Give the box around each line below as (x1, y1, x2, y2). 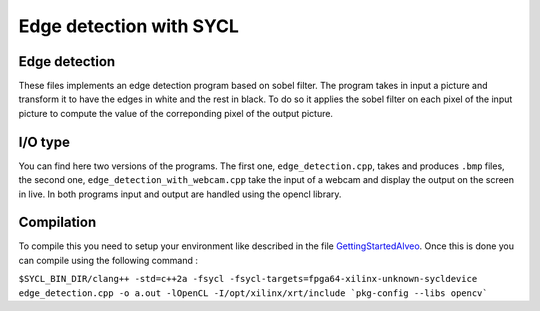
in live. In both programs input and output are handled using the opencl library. (18, 188, 342, 200)
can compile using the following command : (18, 254, 199, 266)
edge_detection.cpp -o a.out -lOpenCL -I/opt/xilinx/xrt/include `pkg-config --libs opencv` (18, 287, 489, 299)
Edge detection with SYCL (18, 15, 240, 37)
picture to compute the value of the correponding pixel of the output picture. (18, 107, 334, 119)
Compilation (18, 214, 97, 231)
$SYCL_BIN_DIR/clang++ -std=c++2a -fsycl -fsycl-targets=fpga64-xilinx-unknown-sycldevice (18, 273, 478, 285)
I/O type (18, 133, 70, 150)
